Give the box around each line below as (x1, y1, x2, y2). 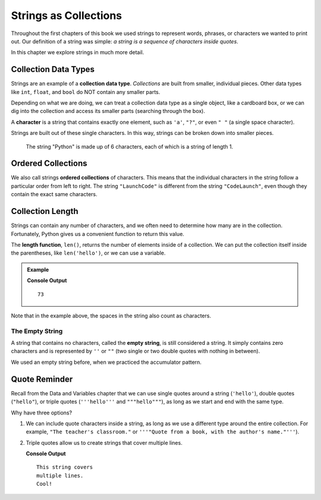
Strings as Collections (11, 9, 122, 22)
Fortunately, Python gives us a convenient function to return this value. (11, 230, 184, 237)
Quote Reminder (11, 374, 73, 384)
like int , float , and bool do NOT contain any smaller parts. (11, 88, 160, 95)
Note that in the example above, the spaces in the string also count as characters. (11, 312, 211, 319)
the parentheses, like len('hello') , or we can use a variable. (11, 250, 166, 257)
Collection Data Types (11, 64, 95, 74)
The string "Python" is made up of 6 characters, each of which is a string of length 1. (26, 143, 234, 150)
